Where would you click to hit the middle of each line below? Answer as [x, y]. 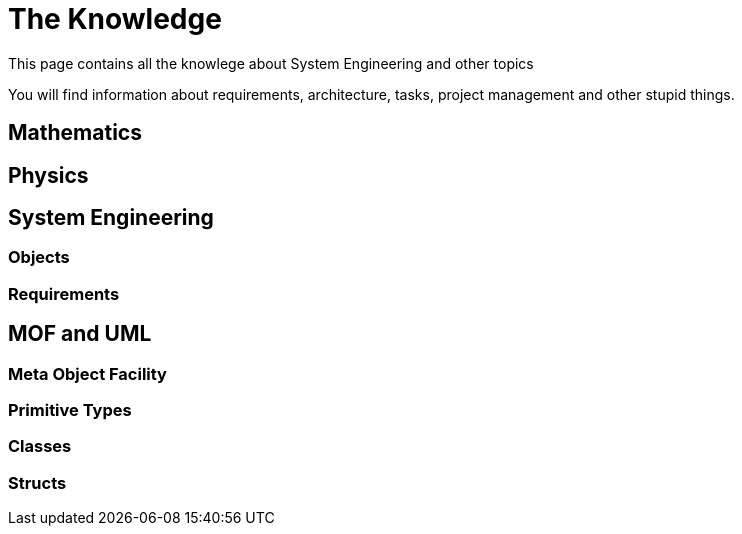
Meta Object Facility [87, 373]
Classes [40, 446]
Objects [39, 257]
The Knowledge [115, 19]
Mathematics [75, 133]
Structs [37, 482]
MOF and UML [80, 334]
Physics [48, 175]
